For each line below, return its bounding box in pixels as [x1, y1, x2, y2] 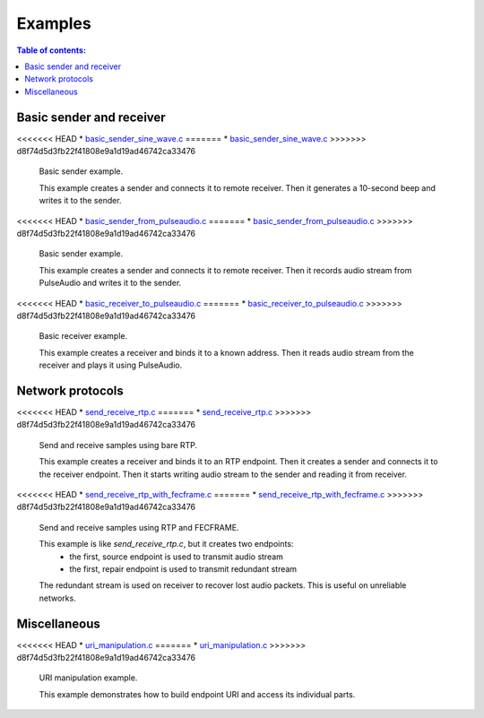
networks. [39, 593, 76, 603]
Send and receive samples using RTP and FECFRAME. [39, 522, 239, 532]
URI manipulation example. [39, 672, 138, 683]
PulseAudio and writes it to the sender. [39, 278, 182, 289]
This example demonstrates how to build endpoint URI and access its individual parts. [39, 688, 356, 699]
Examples [16, 13, 91, 33]
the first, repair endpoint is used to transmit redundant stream [69, 563, 298, 574]
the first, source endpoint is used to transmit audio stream [69, 551, 284, 562]
